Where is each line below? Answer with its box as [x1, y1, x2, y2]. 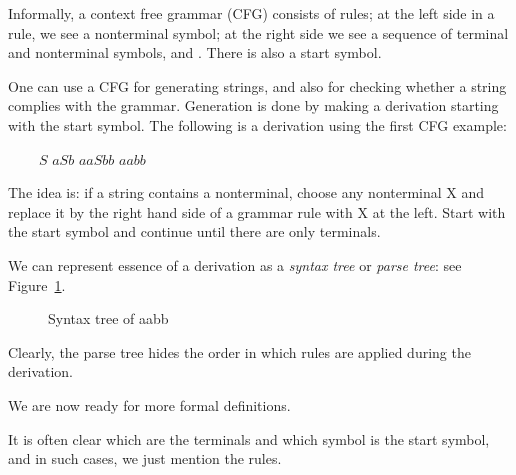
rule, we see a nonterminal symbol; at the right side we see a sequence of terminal [8, 22, 509, 43]
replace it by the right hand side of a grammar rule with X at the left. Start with [8, 201, 506, 222]
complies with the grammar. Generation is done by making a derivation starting [8, 95, 499, 116]
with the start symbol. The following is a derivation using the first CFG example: [8, 114, 507, 135]
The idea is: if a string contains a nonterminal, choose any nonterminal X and [8, 182, 485, 203]
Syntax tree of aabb [48, 308, 169, 329]
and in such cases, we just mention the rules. [8, 448, 282, 469]
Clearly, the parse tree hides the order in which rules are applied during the [8, 341, 471, 362]
